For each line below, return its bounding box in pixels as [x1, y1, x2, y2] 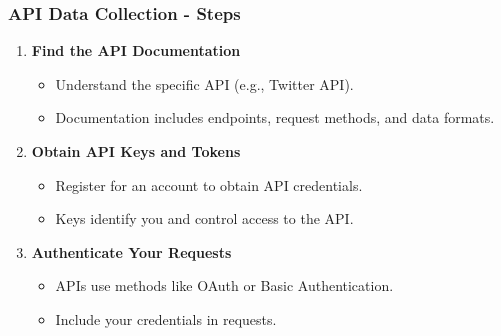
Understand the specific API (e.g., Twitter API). [55, 73, 354, 94]
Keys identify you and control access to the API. [55, 208, 354, 229]
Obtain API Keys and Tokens [31, 141, 241, 161]
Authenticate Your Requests [31, 241, 232, 262]
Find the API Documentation [31, 40, 241, 61]
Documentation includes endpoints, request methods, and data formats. [55, 107, 495, 128]
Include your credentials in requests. [55, 308, 277, 329]
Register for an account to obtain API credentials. [55, 174, 363, 195]
